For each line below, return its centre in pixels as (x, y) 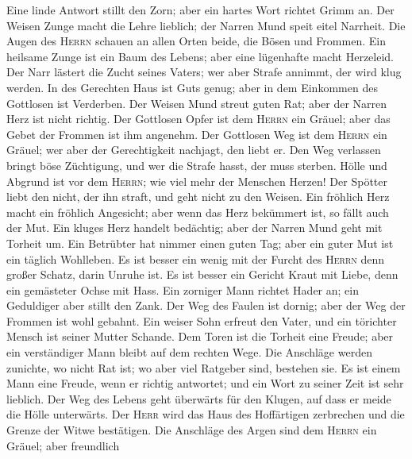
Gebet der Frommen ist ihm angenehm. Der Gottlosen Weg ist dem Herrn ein (197, 134)
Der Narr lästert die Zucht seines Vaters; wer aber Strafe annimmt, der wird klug (204, 72)
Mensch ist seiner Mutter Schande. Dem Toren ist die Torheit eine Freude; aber (200, 336)
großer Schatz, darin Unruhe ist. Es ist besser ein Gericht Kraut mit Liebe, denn (202, 274)
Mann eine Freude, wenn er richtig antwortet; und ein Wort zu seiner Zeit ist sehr (205, 383)
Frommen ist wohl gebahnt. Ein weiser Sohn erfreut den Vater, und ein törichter (202, 320)
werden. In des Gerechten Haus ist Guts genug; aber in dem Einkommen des (192, 87)
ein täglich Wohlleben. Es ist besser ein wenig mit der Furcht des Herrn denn (195, 258)
